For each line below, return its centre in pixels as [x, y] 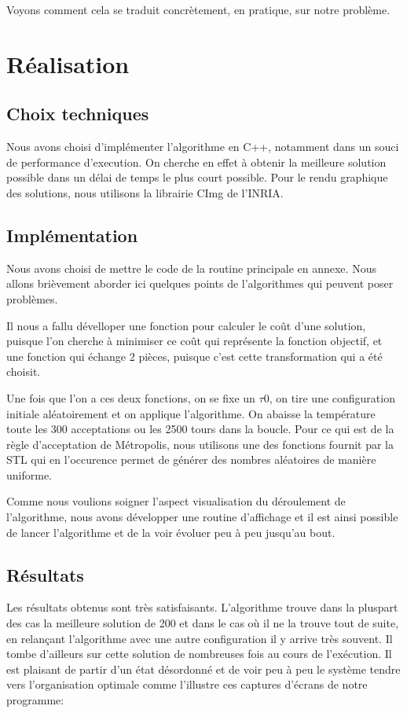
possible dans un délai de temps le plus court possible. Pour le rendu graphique [197, 177]
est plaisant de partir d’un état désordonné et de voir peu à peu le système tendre [203, 669]
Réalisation [68, 63]
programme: [35, 700]
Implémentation [72, 235]
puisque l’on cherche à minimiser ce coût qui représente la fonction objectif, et [194, 341]
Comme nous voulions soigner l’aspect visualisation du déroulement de [176, 501]
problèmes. [32, 298]
